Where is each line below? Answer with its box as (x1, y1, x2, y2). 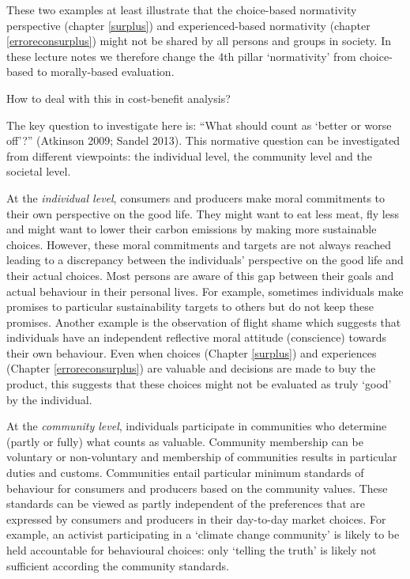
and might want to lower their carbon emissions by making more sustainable (6, 221, 377, 237)
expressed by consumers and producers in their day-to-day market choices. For (6, 510, 386, 527)
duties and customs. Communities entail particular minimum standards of (6, 464, 364, 481)
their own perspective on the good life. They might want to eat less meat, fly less (6, 205, 400, 221)
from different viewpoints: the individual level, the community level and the (6, 147, 372, 164)
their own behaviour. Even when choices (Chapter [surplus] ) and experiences (6, 344, 377, 361)
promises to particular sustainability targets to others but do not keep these (6, 298, 374, 315)
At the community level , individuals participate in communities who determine (6, 418, 387, 434)
